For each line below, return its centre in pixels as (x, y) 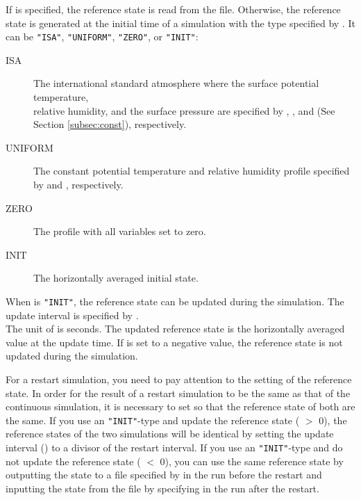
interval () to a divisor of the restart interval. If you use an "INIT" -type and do (174, 447)
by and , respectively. (78, 184)
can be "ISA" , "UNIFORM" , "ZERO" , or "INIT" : (102, 37)
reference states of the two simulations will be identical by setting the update (170, 434)
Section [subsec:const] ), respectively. (110, 124)
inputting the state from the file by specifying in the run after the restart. (162, 488)
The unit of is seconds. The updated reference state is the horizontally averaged (175, 329)
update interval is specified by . (72, 315)
